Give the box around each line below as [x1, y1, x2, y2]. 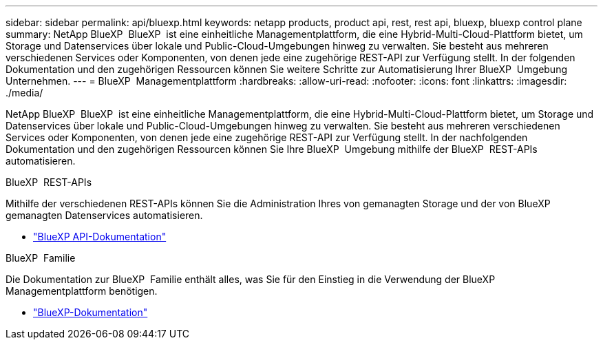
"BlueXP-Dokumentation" [33, 306, 148, 318]
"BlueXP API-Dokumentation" [33, 231, 167, 242]
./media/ [6, 87, 43, 98]
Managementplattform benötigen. [6, 285, 158, 297]
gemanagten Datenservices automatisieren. [6, 209, 203, 221]
